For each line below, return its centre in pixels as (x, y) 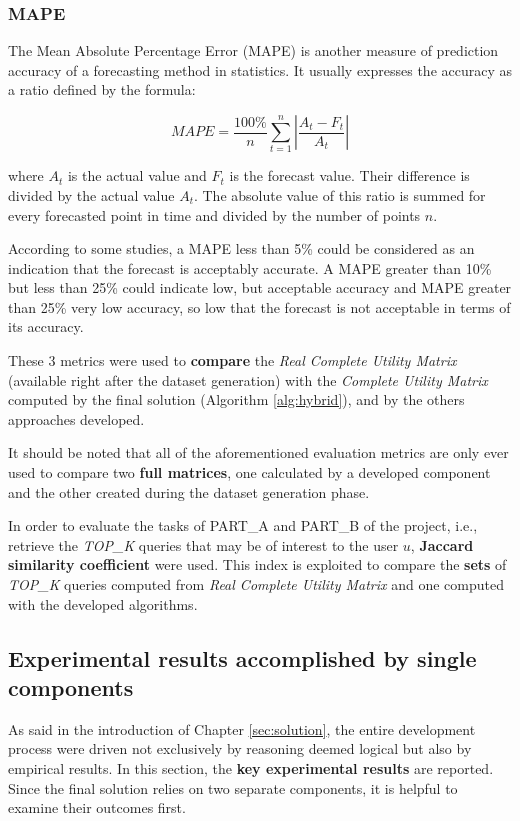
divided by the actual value (91, 194)
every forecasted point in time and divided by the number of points (214, 214)
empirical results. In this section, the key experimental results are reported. (251, 767)
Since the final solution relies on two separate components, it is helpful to (233, 787)
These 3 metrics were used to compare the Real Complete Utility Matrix (232, 360)
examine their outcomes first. (97, 807)
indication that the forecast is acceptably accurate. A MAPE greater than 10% (250, 267)
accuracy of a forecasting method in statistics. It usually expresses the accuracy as (260, 69)
